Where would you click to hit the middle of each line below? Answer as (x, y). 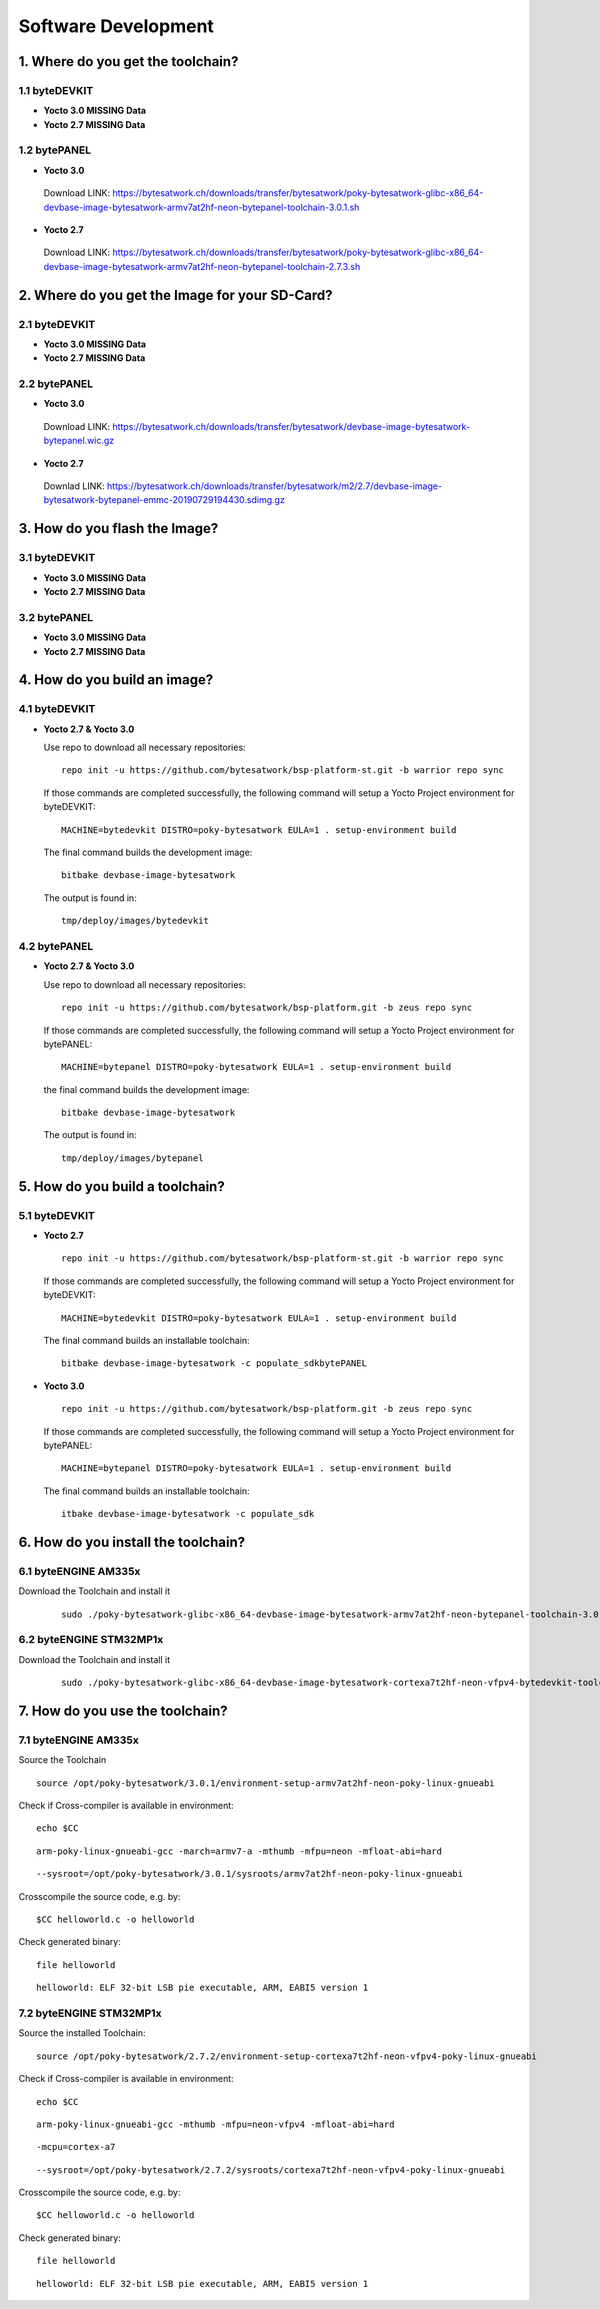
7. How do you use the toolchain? (123, 1710)
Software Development (116, 26)
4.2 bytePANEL (56, 946)
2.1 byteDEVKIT (57, 324)
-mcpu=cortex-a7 (76, 2147)
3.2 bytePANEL (56, 617)
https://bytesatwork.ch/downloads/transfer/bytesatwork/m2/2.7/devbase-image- (274, 486)
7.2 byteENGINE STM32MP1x (90, 2013)
